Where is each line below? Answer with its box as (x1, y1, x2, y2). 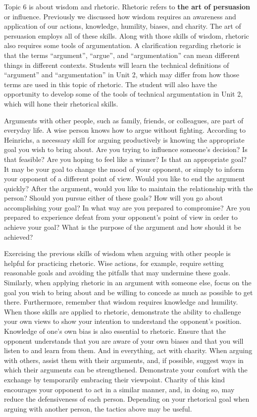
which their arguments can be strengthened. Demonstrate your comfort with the (4, 365, 248, 375)
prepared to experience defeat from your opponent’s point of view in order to (4, 212, 238, 222)
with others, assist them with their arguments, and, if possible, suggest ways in (4, 355, 244, 365)
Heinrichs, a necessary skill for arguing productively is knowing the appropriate (4, 134, 245, 145)
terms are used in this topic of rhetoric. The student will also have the (4, 79, 217, 89)
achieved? (4, 231, 33, 242)
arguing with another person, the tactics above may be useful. (4, 403, 192, 414)
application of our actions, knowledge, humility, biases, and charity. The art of (4, 21, 241, 31)
